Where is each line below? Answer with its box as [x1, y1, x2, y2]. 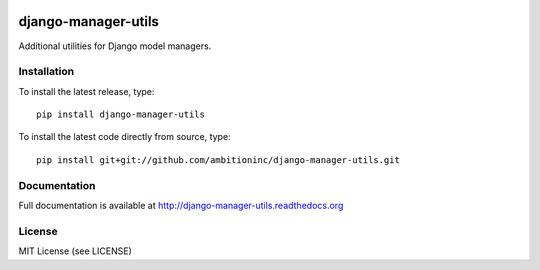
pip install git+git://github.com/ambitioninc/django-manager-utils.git [36, 154, 400, 165]
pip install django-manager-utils [36, 109, 205, 120]
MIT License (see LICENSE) [18, 245, 132, 257]
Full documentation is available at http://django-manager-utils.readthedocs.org [18, 199, 344, 211]
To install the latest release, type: [18, 85, 155, 97]
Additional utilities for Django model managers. [18, 40, 212, 52]
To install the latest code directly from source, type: [18, 131, 231, 143]
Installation [18, 65, 75, 79]
